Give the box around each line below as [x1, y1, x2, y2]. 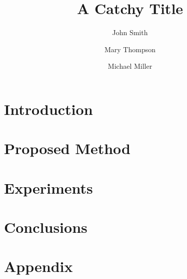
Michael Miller [107, 61, 152, 71]
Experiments [4, 177, 93, 198]
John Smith [112, 27, 148, 38]
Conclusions [4, 217, 87, 237]
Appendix [4, 256, 73, 276]
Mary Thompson [104, 44, 156, 54]
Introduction [4, 98, 93, 119]
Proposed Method [4, 138, 130, 159]
